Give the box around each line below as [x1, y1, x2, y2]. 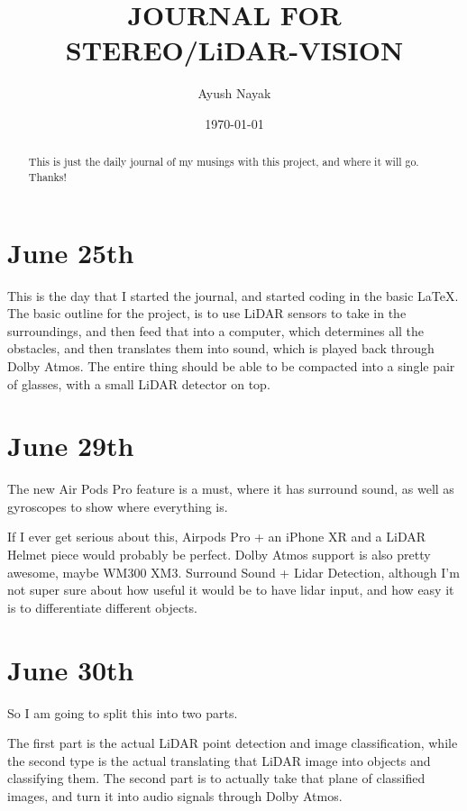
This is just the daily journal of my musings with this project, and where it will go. [28, 154, 419, 169]
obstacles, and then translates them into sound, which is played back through [7, 339, 435, 358]
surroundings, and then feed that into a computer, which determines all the [7, 321, 425, 340]
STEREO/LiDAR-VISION [65, 32, 404, 68]
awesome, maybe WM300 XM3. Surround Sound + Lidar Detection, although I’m [7, 562, 460, 581]
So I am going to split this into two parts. [7, 703, 238, 722]
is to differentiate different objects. [7, 597, 197, 616]
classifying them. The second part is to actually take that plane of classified [7, 769, 426, 788]
